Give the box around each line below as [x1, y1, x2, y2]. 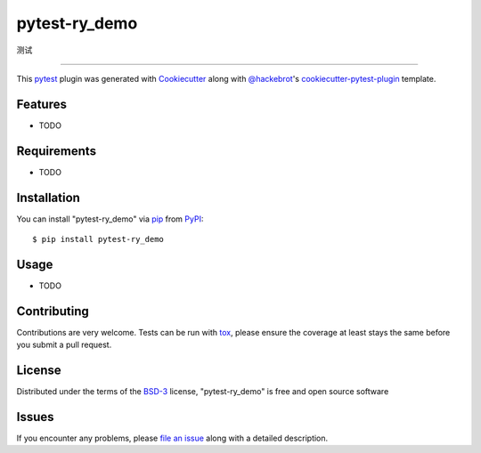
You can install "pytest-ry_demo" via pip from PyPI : [16, 214, 204, 224]
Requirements [16, 143, 97, 158]
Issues [16, 409, 54, 425]
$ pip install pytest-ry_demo [32, 234, 165, 245]
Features [16, 96, 67, 111]
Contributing [16, 303, 89, 319]
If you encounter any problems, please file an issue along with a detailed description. [16, 433, 329, 444]
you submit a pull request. [16, 339, 112, 351]
